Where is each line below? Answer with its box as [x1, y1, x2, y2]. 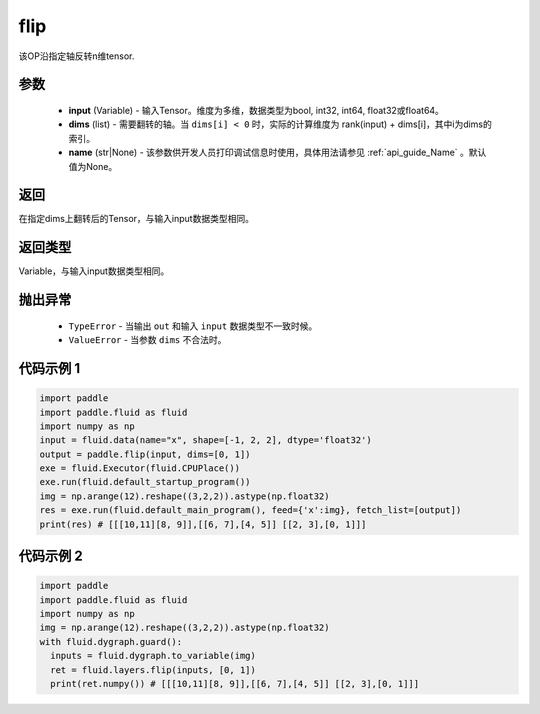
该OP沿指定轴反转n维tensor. [18, 50, 135, 62]
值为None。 [68, 160, 118, 172]
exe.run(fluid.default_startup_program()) [39, 476, 251, 488]
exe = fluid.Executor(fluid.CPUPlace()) [39, 463, 240, 474]
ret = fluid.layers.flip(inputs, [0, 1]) [50, 664, 257, 675]
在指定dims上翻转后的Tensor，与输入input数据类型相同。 [18, 213, 255, 225]
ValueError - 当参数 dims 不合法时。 [68, 334, 227, 346]
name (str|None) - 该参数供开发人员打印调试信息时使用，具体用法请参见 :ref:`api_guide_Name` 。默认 [68, 146, 487, 159]
